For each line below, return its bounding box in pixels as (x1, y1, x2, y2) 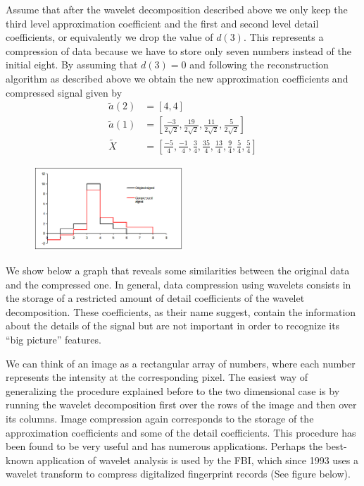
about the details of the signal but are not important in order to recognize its (6, 318, 340, 333)
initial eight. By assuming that (6, 57, 138, 72)
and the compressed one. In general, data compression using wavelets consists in (6, 277, 351, 291)
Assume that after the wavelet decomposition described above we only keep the (6, 2, 348, 16)
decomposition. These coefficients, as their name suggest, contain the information (6, 304, 356, 319)
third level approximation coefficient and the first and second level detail (6, 16, 319, 30)
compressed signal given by (6, 85, 123, 99)
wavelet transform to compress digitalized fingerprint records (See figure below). (6, 466, 351, 481)
